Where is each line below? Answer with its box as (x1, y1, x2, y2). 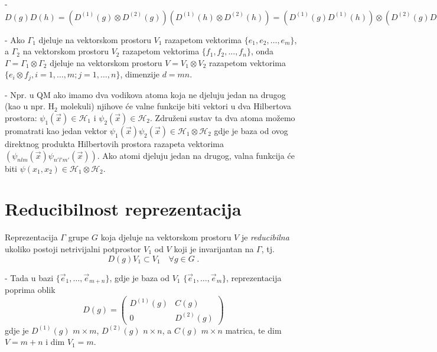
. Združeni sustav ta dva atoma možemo (150, 112, 295, 124)
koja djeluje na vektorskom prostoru (100, 231, 231, 243)
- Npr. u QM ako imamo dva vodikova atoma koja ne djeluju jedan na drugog (5, 88, 286, 100)
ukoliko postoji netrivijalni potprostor (5, 242, 141, 255)
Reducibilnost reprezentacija (5, 197, 242, 221)
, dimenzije (120, 68, 159, 80)
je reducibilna (241, 231, 289, 243)
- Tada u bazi (5, 271, 54, 283)
